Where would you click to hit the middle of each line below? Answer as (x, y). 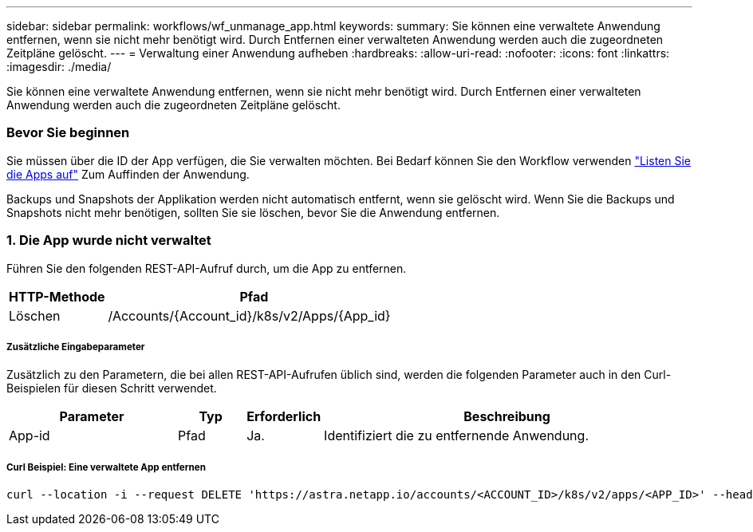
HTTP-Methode (57, 296)
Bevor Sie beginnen (68, 133)
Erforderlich (284, 417)
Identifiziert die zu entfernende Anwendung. (456, 436)
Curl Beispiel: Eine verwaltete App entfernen (106, 467)
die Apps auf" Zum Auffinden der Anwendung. (128, 174)
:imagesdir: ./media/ (59, 67)
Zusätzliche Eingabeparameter (76, 347)
